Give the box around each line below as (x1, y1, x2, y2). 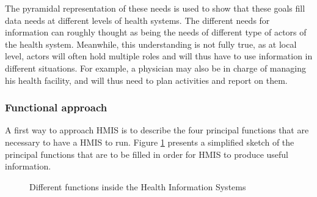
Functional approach (5, 100, 107, 115)
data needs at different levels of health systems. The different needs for (5, 13, 270, 26)
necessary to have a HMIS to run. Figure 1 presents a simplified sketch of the (5, 135, 294, 148)
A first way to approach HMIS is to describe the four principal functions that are (5, 124, 309, 136)
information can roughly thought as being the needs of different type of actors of (5, 26, 307, 39)
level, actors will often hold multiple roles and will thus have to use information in (5, 50, 313, 62)
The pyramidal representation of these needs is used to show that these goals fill (5, 2, 305, 14)
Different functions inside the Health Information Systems (29, 180, 246, 193)
